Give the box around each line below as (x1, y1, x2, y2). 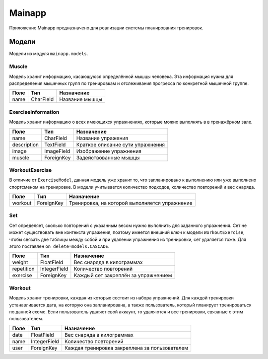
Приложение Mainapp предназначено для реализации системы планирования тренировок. (9, 25, 203, 31)
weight (12, 259, 28, 266)
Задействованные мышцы (76, 154, 140, 161)
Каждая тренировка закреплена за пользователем (65, 344, 189, 351)
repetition (12, 266, 35, 273)
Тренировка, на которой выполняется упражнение (68, 200, 193, 207)
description (12, 141, 39, 148)
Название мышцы (59, 96, 103, 103)
